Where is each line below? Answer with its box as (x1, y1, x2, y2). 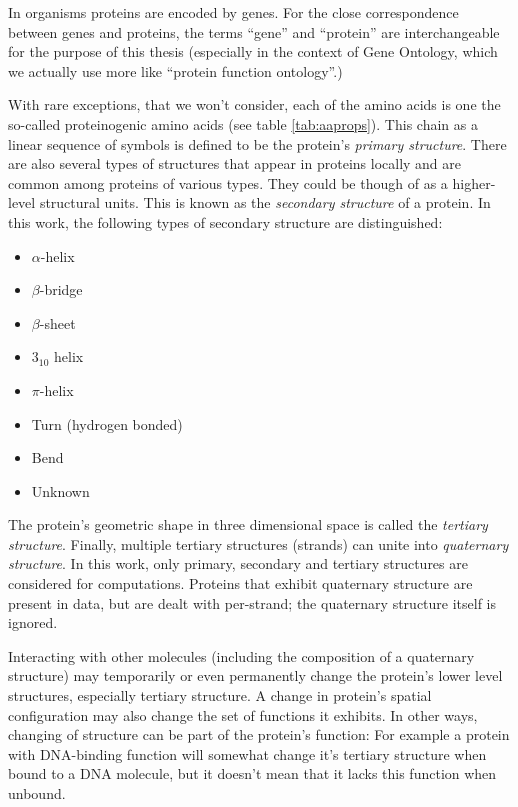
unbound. (8, 783, 66, 803)
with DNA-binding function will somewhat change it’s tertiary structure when (8, 743, 487, 764)
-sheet (39, 312, 76, 333)
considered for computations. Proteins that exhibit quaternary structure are (8, 573, 473, 594)
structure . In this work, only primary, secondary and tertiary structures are (8, 553, 468, 574)
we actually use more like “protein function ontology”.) (8, 60, 343, 81)
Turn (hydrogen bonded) (31, 413, 183, 434)
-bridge (39, 279, 83, 300)
